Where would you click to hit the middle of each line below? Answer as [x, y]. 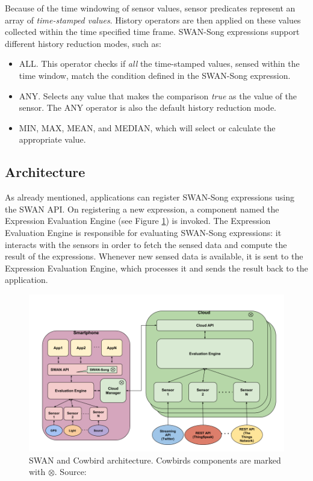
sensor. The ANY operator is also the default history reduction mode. [147, 107]
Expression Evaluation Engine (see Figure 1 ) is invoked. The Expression [138, 221]
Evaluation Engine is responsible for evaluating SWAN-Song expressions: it [143, 232]
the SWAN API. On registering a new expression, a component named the [142, 209]
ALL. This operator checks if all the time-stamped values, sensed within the [159, 64]
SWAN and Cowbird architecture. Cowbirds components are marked [155, 460]
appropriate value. [52, 139]
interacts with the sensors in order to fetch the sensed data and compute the [146, 244]
